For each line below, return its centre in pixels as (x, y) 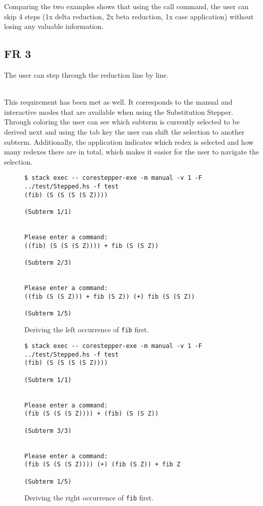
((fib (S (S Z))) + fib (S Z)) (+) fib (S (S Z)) (110, 296)
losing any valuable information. (54, 26)
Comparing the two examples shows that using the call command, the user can (126, 6)
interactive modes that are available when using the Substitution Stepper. (119, 112)
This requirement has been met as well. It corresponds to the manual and (118, 102)
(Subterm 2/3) (48, 262)
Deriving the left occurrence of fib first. (87, 329)
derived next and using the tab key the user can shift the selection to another (124, 131)
